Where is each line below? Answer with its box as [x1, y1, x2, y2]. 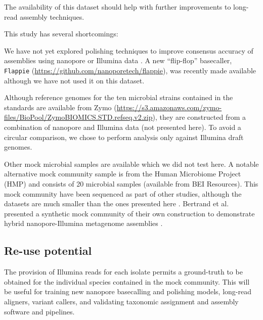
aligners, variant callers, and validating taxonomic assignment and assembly [4, 296, 239, 306]
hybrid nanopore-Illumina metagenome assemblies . [4, 218, 163, 228]
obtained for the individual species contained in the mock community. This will [4, 276, 250, 287]
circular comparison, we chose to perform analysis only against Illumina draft [4, 131, 244, 142]
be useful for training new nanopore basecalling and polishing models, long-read [4, 286, 251, 297]
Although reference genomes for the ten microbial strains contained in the [4, 92, 233, 103]
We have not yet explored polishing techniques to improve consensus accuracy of [4, 45, 253, 56]
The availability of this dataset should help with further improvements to [4, 2, 231, 12]
